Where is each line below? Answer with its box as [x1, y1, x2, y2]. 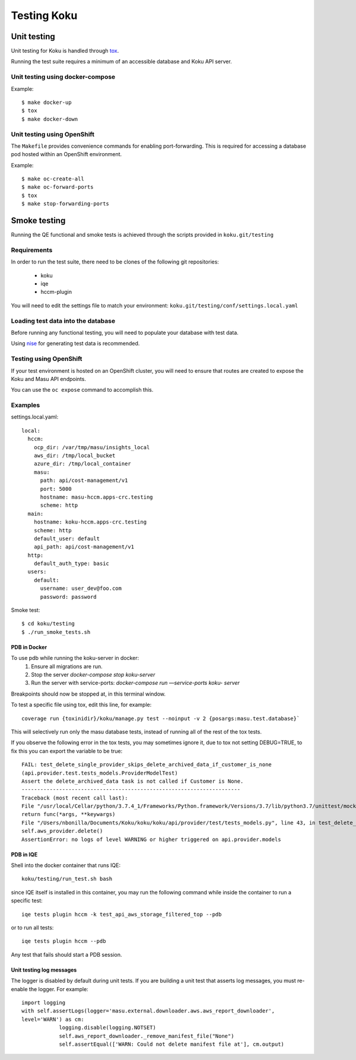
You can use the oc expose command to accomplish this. [11, 386, 154, 393]
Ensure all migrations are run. [31, 662, 103, 670]
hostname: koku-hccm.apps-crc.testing [33, 519, 147, 525]
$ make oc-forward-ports [21, 184, 94, 191]
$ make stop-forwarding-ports [21, 201, 110, 207]
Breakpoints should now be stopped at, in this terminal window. [11, 690, 166, 697]
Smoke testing [11, 215, 66, 226]
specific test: [11, 897, 43, 905]
